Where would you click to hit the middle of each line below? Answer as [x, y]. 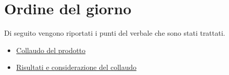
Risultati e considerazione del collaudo [76, 67]
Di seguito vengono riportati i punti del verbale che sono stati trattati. [115, 33]
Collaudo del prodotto [51, 50]
